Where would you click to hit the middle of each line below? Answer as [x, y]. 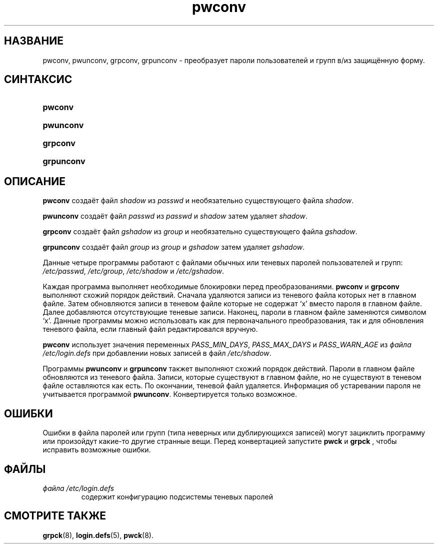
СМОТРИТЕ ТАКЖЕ [55, 516]
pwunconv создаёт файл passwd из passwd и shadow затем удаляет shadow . [175, 216]
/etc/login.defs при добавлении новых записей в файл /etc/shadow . [157, 353]
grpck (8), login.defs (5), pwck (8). [98, 535]
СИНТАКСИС [38, 80]
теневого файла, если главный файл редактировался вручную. [150, 329]
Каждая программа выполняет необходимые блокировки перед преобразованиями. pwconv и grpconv [221, 287]
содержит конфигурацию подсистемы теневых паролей [177, 496]
